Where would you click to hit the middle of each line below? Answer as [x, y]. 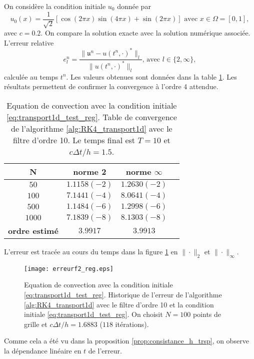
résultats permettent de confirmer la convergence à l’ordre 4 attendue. [111, 86]
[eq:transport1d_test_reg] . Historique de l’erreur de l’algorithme [123, 294]
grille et [36, 324]
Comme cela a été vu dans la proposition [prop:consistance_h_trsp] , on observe [126, 341]
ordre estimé [33, 230]
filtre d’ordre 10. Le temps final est [74, 140]
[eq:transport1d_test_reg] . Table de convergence [91, 117]
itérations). [132, 324]
